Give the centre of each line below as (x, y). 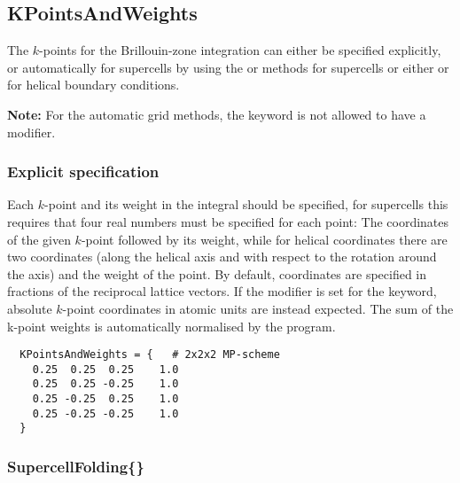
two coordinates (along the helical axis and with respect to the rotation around (222, 257)
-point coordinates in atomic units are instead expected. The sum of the (258, 308)
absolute (30, 308)
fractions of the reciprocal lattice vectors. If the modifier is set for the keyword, (222, 291)
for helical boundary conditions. (94, 85)
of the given (39, 239)
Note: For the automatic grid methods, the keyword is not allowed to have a (217, 114)
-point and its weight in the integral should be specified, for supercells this (246, 204)
